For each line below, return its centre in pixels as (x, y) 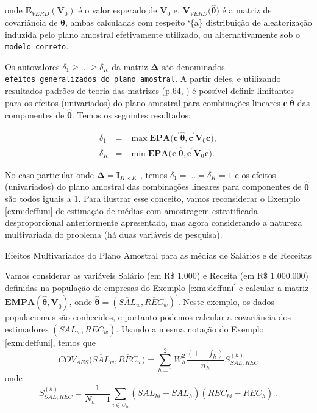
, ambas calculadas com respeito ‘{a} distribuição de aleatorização (188, 22)
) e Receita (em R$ (232, 275)
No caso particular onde (49, 174)
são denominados (193, 66)
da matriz (130, 66)
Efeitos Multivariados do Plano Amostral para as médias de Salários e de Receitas (158, 255)
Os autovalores (32, 66)
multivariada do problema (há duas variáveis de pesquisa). (114, 235)
